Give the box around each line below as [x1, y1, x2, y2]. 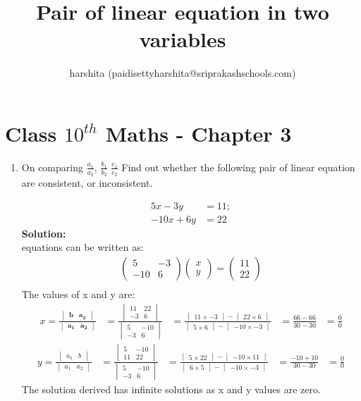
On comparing [21, 159, 83, 174]
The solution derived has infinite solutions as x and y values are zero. [21, 381, 321, 396]
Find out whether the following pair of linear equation [121, 159, 355, 174]
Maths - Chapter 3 [105, 118, 292, 147]
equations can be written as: [21, 240, 144, 254]
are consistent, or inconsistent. [21, 175, 153, 190]
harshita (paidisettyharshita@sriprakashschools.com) [69, 66, 296, 80]
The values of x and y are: [21, 286, 135, 301]
